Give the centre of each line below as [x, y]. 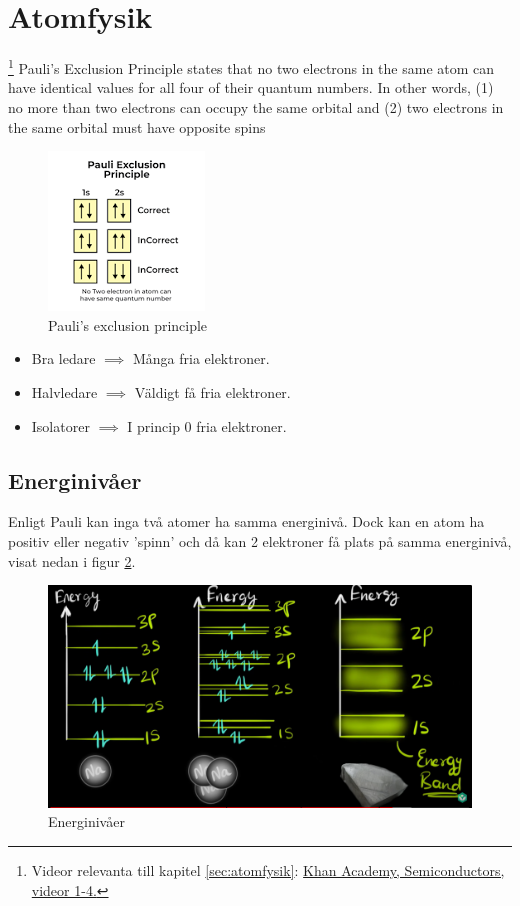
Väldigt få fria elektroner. [212, 391]
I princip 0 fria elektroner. [207, 425]
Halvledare [64, 391]
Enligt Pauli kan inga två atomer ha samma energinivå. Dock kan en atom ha [246, 521]
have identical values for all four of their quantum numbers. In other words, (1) [251, 87]
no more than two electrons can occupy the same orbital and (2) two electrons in [256, 106]
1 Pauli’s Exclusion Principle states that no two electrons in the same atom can [251, 66]
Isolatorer [60, 425]
